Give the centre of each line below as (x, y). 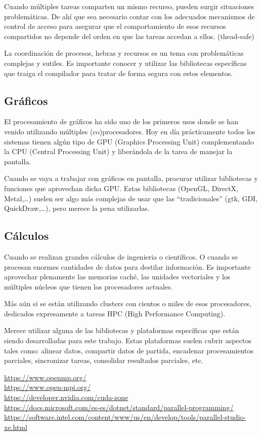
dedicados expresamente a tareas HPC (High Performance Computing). (115, 313)
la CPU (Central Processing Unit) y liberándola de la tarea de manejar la (118, 151)
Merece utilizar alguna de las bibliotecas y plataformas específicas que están (122, 330)
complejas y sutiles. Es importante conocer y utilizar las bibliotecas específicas (125, 63)
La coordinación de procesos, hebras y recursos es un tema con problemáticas (124, 53)
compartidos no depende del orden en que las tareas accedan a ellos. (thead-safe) (129, 36)
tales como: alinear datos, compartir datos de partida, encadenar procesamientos (129, 350)
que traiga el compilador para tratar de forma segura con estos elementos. (119, 73)
